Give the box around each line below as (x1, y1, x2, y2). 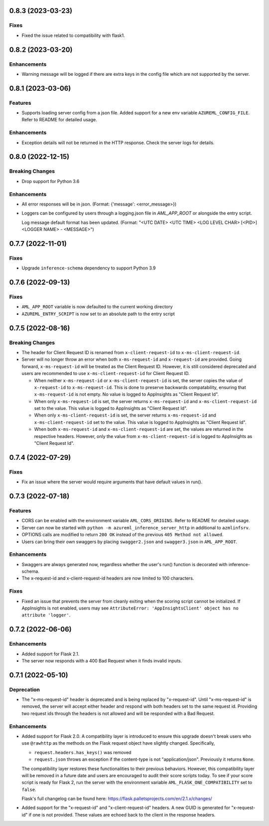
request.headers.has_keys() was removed (34, 749, 132, 755)
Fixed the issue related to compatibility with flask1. (21, 32, 125, 38)
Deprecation (9, 686, 40, 693)
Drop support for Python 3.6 (21, 178, 80, 184)
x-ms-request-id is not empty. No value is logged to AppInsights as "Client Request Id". (34, 392, 219, 398)
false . (21, 786, 37, 793)
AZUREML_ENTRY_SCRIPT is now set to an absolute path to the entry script (21, 311, 175, 317)
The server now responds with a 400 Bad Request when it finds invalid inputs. (21, 657, 182, 663)
